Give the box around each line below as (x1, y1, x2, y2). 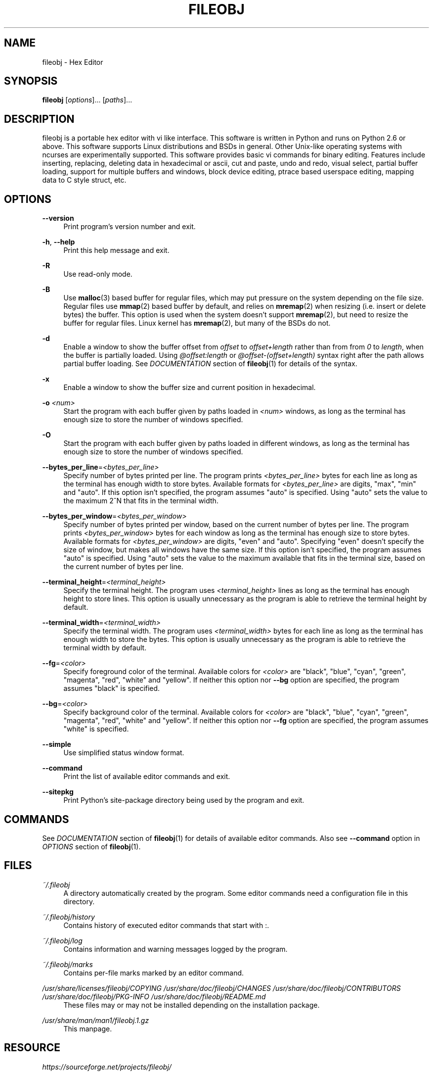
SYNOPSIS (4, 75, 58, 88)
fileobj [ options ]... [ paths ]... (42, 96, 132, 104)
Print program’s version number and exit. (63, 222, 196, 231)
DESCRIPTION (4, 112, 75, 125)
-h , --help (42, 238, 75, 246)
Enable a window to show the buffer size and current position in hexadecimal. (63, 383, 316, 392)
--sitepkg (42, 787, 74, 796)
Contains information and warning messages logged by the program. (63, 944, 288, 953)
